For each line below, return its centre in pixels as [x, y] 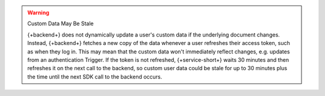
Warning [38, 13]
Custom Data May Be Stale [60, 23]
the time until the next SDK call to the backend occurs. [95, 76]
